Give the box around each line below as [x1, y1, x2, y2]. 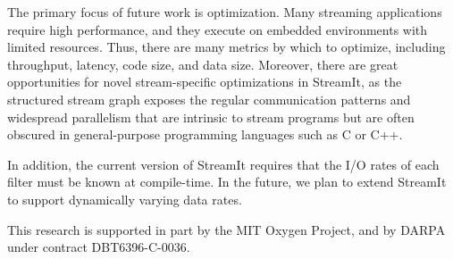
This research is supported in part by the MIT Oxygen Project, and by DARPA [7, 220, 446, 238]
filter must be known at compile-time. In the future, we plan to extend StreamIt [7, 172, 447, 191]
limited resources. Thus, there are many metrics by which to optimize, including [7, 38, 446, 56]
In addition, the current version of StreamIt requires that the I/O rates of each [7, 155, 440, 173]
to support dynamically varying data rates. [7, 189, 242, 208]
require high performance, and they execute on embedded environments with [7, 20, 428, 38]
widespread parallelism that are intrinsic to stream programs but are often [7, 107, 415, 126]
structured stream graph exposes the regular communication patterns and [7, 89, 411, 108]
